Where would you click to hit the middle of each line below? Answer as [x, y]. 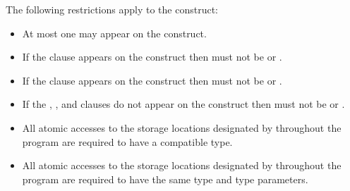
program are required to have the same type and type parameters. [165, 179]
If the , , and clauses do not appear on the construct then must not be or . [183, 104]
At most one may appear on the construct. [114, 33]
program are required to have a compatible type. [127, 141]
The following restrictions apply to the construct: [112, 9]
